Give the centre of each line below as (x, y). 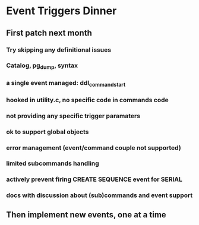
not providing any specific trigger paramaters (73, 116)
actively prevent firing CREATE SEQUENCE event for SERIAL (94, 179)
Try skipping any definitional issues (59, 50)
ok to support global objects (48, 132)
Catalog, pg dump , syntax (42, 66)
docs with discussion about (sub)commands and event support (99, 195)
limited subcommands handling (53, 163)
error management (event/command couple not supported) (94, 148)
